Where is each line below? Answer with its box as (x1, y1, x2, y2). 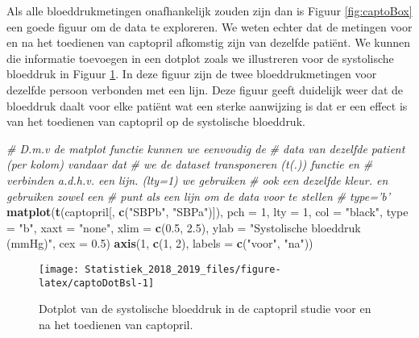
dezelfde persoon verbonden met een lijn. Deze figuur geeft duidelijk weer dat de (6, 81, 403, 98)
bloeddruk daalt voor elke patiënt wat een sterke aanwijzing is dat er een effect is (6, 97, 408, 114)
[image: (39, 263, 80, 275)
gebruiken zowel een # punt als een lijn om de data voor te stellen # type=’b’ (6, 187, 390, 204)
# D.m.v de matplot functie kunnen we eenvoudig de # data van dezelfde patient (6, 140, 405, 156)
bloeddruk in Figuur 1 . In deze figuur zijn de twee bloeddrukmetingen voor (6, 65, 377, 82)
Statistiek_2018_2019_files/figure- (85, 263, 281, 275)
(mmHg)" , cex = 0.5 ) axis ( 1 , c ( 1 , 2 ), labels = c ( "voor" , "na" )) (6, 235, 313, 252)
